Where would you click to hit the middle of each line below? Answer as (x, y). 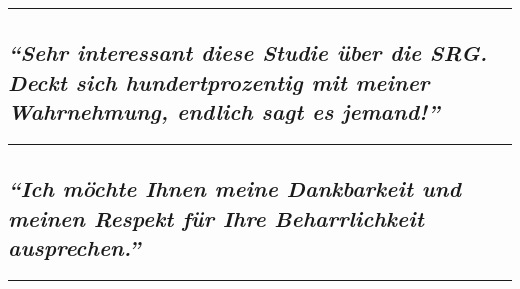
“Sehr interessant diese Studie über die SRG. (248, 52)
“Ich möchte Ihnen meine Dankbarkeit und (234, 188)
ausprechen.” (74, 247)
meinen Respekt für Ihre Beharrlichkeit (216, 217)
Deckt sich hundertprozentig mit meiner (219, 81)
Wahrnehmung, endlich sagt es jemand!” (224, 111)
